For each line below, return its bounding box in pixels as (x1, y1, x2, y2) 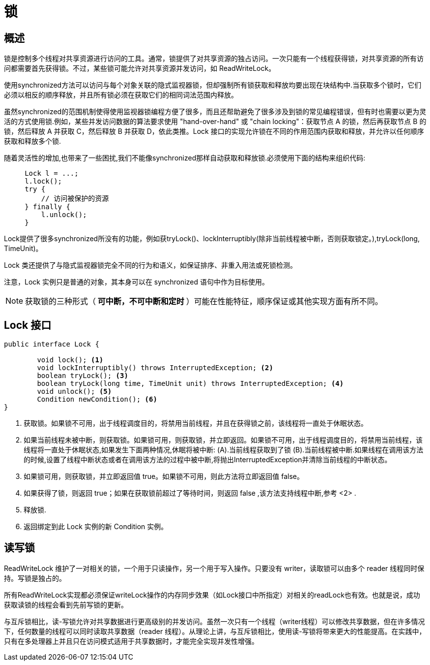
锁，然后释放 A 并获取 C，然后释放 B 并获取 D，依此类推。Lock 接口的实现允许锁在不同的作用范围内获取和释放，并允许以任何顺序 (4, 127, 424, 136)
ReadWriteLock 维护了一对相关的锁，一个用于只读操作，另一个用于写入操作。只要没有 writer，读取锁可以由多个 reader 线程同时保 (4, 564, 425, 572)
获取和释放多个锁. (4, 137, 61, 146)
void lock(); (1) (37, 356, 104, 364)
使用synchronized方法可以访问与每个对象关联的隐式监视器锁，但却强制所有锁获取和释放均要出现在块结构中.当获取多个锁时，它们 (4, 81, 422, 90)
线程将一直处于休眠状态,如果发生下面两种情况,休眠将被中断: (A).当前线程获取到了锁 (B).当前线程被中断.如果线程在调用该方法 (24, 445, 424, 454)
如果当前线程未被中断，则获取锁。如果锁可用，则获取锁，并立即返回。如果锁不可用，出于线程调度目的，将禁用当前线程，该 (24, 436, 423, 444)
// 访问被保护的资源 (41, 194, 109, 203)
